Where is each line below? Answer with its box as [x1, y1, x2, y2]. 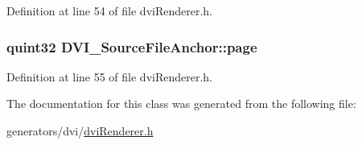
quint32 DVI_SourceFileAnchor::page [6, 36, 257, 56]
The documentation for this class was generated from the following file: [6, 95, 356, 112]
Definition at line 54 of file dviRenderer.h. [6, 2, 213, 19]
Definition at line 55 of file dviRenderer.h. [6, 68, 213, 85]
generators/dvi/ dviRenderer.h [6, 122, 154, 139]
